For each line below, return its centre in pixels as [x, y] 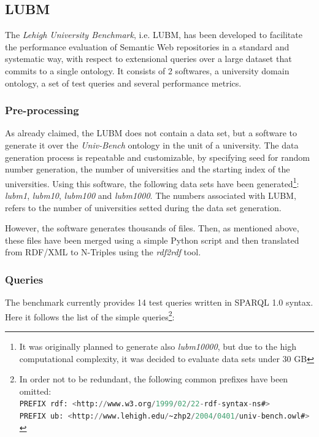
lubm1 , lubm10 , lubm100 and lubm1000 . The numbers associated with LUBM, [151, 195]
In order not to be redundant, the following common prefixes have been [154, 379]
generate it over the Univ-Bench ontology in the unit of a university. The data [152, 145]
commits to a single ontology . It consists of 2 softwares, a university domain [147, 70]
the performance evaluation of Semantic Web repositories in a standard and [147, 46]
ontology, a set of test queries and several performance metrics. [123, 83]
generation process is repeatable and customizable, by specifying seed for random [157, 157]
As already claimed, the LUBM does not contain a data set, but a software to [151, 133]
